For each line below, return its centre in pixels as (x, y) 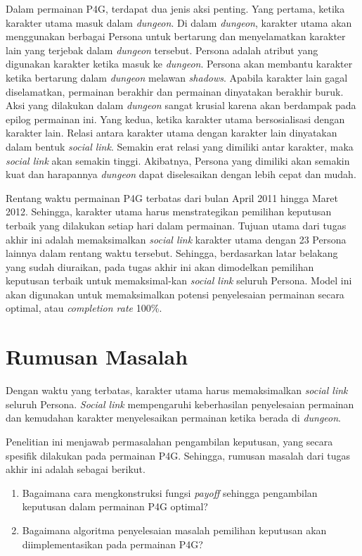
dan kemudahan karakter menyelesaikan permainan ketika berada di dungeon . (174, 418)
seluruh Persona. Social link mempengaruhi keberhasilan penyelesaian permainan (180, 404)
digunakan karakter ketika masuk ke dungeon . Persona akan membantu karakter (179, 64)
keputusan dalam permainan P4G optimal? (115, 506)
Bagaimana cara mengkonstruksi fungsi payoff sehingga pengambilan (170, 492)
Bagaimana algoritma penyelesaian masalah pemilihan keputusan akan (174, 530)
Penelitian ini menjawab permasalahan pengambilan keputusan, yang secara (169, 441)
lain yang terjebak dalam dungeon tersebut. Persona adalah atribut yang (162, 50)
